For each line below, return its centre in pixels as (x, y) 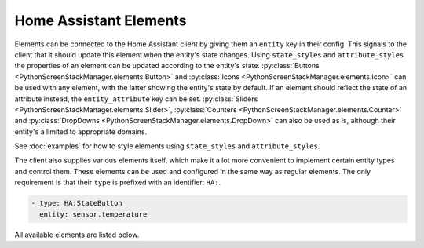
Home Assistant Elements (101, 20)
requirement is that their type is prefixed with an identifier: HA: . (118, 182)
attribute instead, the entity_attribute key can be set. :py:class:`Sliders (136, 99)
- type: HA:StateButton (77, 203)
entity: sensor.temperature (93, 214)
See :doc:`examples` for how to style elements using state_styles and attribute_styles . (167, 146)
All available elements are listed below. (77, 235)
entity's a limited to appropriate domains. (81, 131)
